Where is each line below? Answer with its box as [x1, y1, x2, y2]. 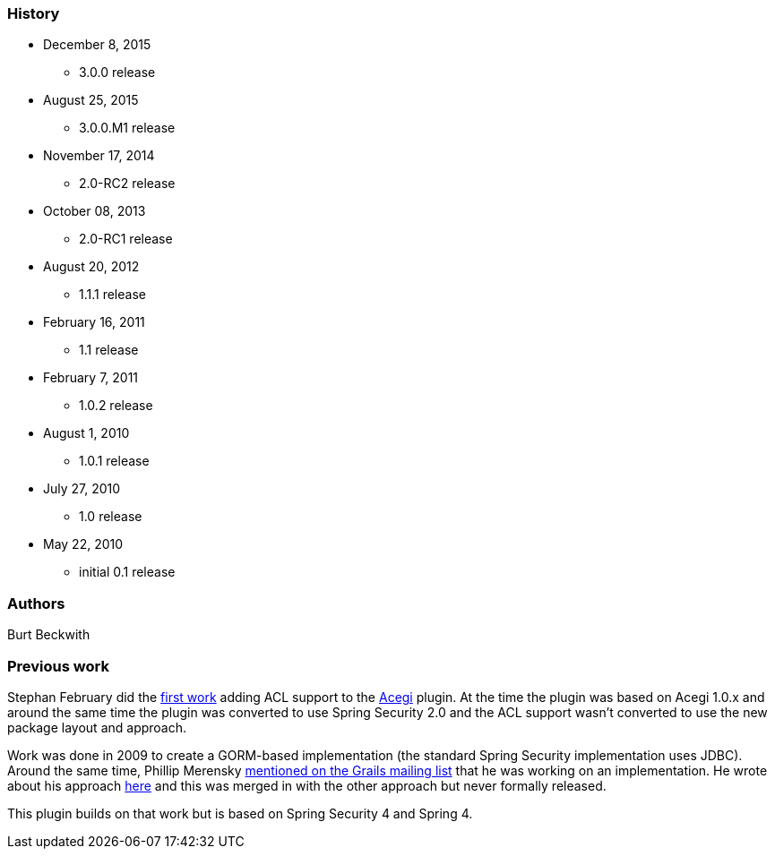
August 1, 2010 [43, 425, 130, 441]
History [7, 4, 60, 22]
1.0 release [79, 509, 142, 525]
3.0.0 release [79, 64, 156, 81]
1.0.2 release [79, 398, 153, 414]
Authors [7, 594, 65, 612]
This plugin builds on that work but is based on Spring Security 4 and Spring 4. [7, 805, 473, 821]
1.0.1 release [79, 453, 150, 469]
